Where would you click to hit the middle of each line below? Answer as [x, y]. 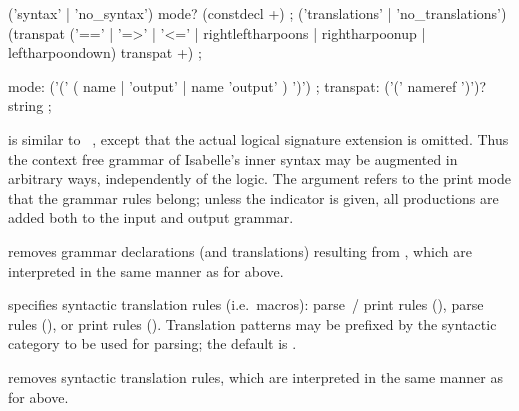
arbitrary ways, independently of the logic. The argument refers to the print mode [259, 178]
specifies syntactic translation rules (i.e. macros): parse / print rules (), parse [246, 304]
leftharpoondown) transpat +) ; [105, 52]
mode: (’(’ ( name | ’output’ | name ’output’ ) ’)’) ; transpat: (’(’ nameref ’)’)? [247, 85]
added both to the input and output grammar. [151, 217]
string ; [30, 105]
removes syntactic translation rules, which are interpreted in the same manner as [255, 376]
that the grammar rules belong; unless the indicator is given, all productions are [253, 197]
